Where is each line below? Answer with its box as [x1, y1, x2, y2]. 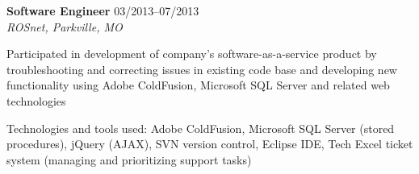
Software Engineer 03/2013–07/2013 [6, 2, 199, 19]
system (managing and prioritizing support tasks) [6, 151, 252, 168]
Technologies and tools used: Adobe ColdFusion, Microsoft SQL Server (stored [6, 119, 395, 136]
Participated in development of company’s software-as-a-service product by [6, 45, 377, 62]
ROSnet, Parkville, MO [6, 18, 123, 35]
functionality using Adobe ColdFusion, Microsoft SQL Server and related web [6, 77, 390, 93]
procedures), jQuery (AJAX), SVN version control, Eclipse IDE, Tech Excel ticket [6, 135, 413, 152]
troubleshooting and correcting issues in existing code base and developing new [6, 60, 397, 77]
